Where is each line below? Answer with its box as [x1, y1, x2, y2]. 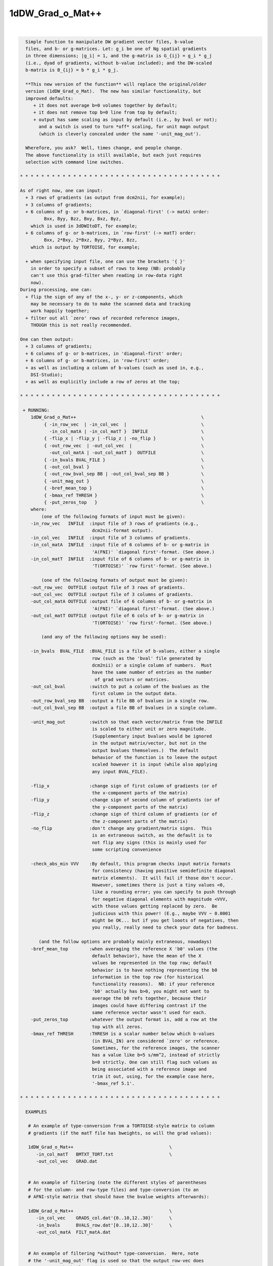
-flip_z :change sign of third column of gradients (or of [30, 811, 217, 817]
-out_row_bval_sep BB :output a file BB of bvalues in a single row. [30, 698, 210, 703]
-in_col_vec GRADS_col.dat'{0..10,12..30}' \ [36, 1215, 172, 1221]
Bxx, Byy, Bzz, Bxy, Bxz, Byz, [43, 216, 121, 222]
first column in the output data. [92, 691, 177, 696]
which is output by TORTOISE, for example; [30, 244, 140, 250]
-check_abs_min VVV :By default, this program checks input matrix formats [30, 861, 231, 866]
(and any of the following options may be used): [41, 634, 167, 640]
